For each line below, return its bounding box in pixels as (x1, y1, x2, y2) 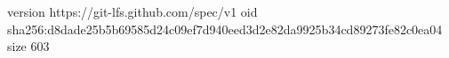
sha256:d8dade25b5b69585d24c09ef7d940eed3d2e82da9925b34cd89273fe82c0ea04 (7, 19, 443, 38)
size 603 (7, 37, 50, 55)
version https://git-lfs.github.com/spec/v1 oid (7, 3, 258, 20)
